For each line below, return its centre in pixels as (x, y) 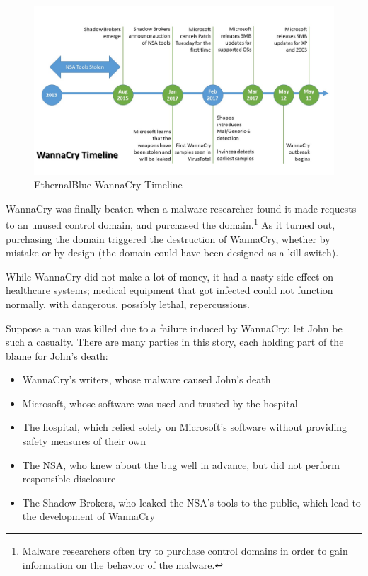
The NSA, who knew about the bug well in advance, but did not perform (181, 464)
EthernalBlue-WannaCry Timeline (108, 185)
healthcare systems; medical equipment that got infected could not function (169, 290)
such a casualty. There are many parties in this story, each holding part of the (175, 342)
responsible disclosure (69, 479)
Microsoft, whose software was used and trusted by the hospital (160, 403)
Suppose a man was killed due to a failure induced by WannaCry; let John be (174, 328)
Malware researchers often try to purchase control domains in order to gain (185, 551)
